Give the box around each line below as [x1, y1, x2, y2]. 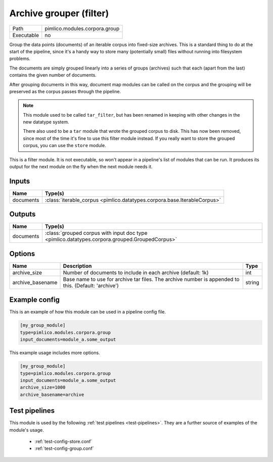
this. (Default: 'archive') [63, 282, 119, 289]
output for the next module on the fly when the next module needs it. [9, 164, 153, 170]
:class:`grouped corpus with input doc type [44, 230, 148, 237]
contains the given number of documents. [9, 72, 97, 78]
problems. [9, 56, 30, 62]
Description [63, 262, 92, 269]
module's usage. [9, 427, 44, 433]
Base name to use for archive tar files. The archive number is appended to [63, 275, 240, 282]
